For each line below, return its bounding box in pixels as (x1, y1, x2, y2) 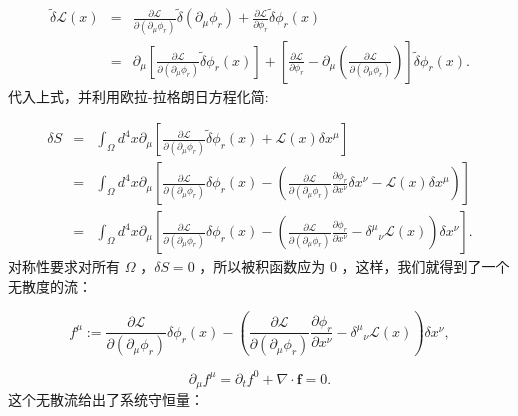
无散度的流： (8, 275, 92, 296)
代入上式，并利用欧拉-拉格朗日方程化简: (8, 85, 269, 106)
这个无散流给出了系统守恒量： (8, 389, 204, 410)
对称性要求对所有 (8, 256, 120, 277)
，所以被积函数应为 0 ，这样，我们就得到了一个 (199, 256, 510, 277)
